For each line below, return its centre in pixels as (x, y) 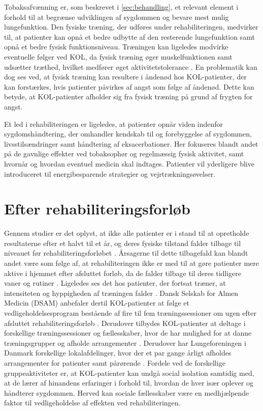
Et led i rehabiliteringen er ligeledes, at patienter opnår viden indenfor (114, 124)
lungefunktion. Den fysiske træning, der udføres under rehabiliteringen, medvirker (131, 27)
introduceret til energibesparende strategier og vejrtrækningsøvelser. (110, 173)
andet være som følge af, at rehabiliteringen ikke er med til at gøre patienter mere (131, 263)
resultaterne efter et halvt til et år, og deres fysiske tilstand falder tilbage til (123, 243)
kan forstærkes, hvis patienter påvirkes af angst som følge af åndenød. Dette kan (129, 86)
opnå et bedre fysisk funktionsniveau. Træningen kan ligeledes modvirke (116, 47)
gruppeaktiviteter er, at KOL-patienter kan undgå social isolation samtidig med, (129, 373)
